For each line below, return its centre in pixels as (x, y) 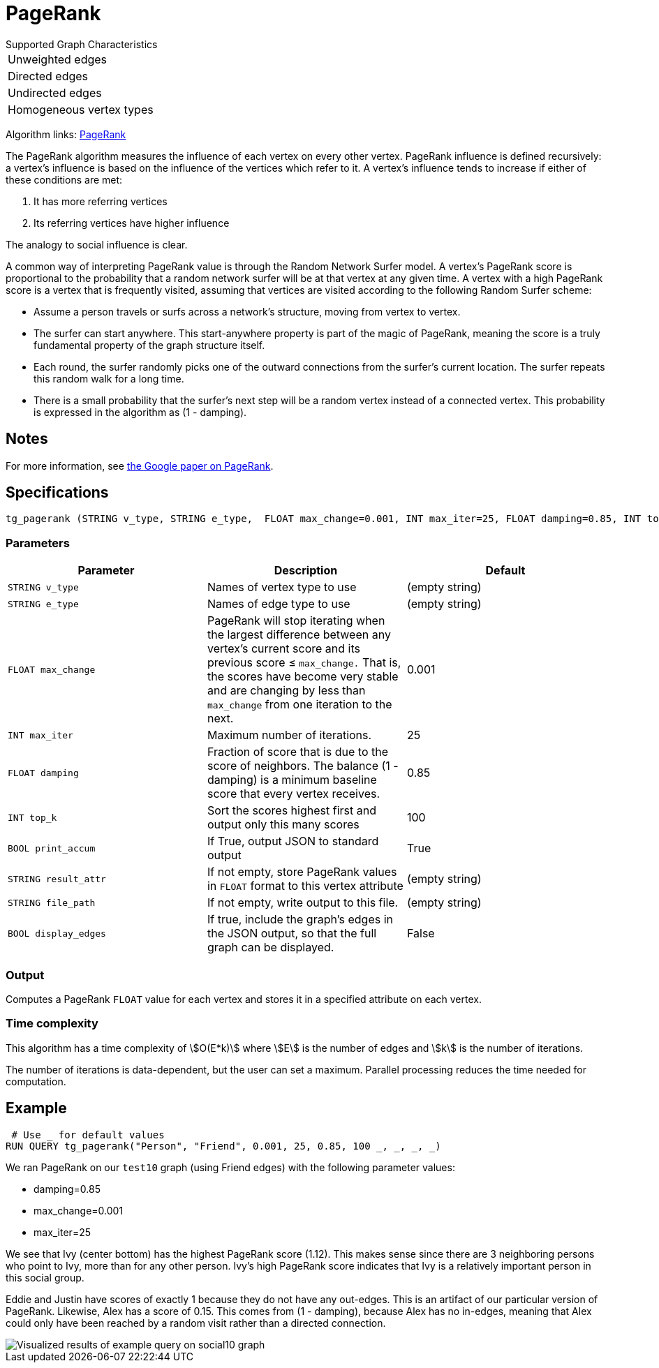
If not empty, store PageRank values (302, 872)
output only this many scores (283, 825)
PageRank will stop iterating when (296, 621)
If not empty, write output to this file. (303, 903)
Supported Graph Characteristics (82, 44)
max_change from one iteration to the (299, 705)
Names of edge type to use (279, 604)
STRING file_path (52, 902)
